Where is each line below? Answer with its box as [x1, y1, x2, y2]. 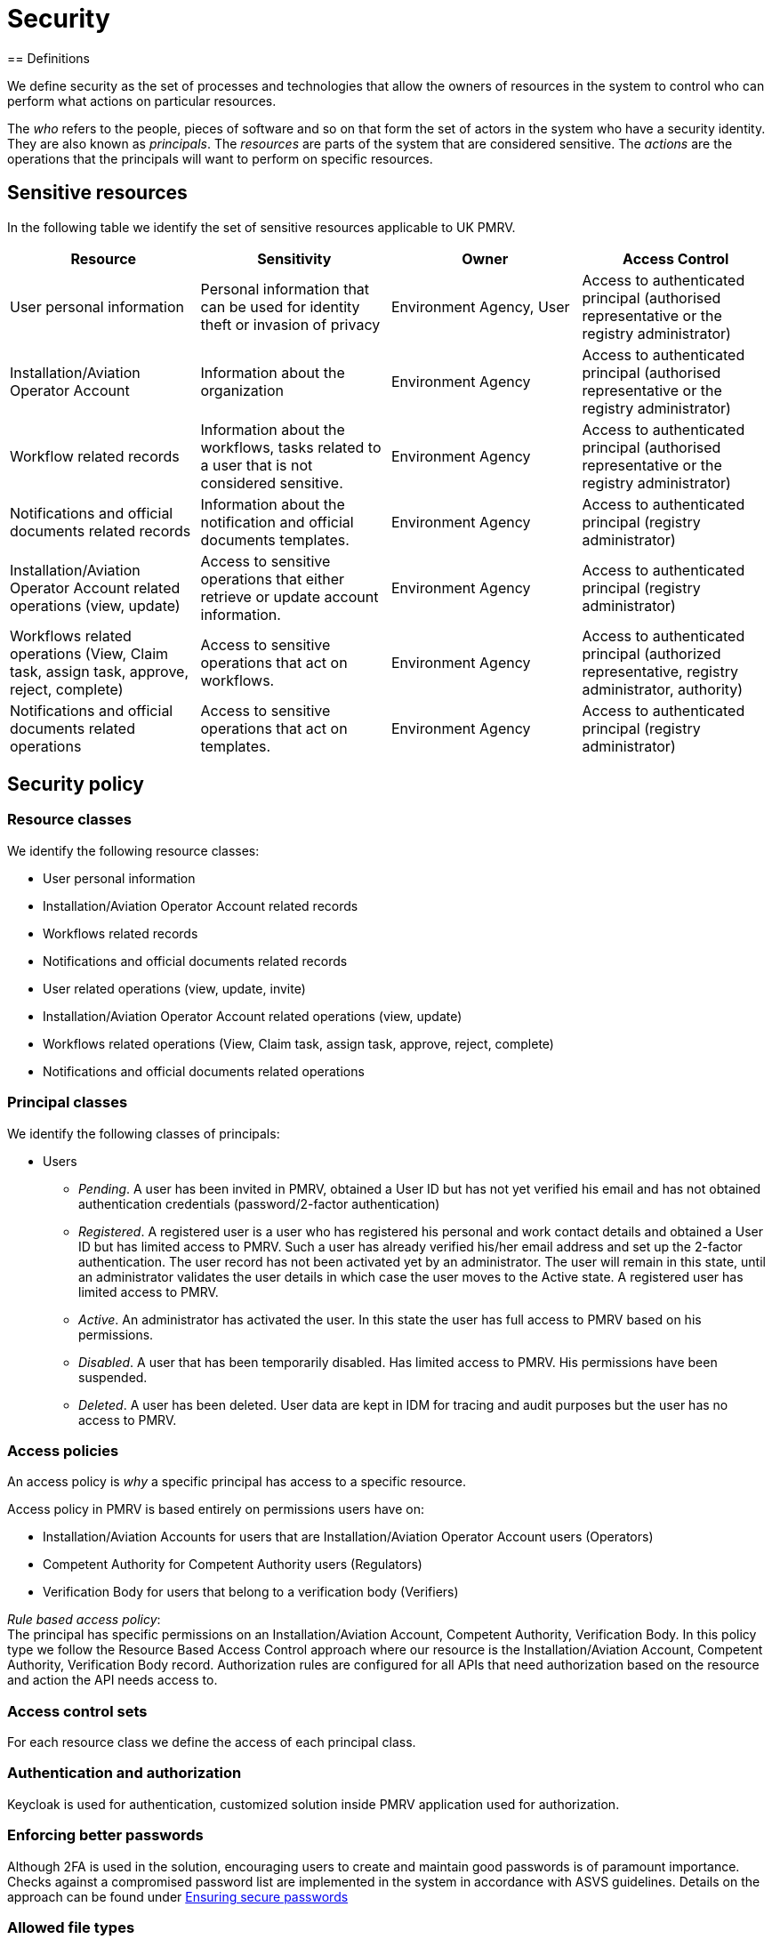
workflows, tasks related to [200, 438, 382, 456]
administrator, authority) [582, 680, 744, 698]
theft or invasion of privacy [200, 315, 381, 334]
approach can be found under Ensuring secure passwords [7, 1888, 349, 1904]
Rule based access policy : [7, 1612, 161, 1628]
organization [200, 381, 284, 399]
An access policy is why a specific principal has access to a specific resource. [7, 1474, 466, 1490]
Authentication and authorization [7, 1764, 242, 1782]
